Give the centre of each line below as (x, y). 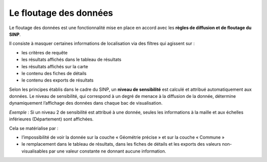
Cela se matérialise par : (34, 128)
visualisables (35, 151)
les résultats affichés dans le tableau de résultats (71, 60)
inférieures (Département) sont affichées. (51, 119)
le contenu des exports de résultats (58, 80)
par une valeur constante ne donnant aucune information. (108, 151)
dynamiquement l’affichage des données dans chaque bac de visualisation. (86, 103)
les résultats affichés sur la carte (55, 66)
